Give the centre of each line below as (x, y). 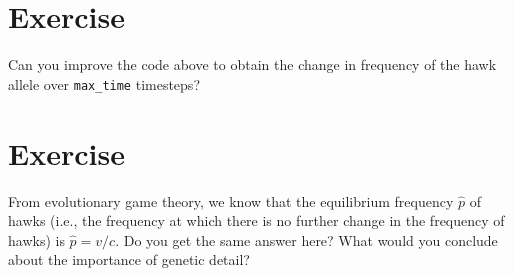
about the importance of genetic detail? (129, 259)
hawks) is (36, 239)
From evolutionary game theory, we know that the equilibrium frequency (231, 200)
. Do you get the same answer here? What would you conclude (306, 239)
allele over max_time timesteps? (104, 83)
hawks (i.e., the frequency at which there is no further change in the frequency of (256, 220)
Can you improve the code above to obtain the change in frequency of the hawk (252, 64)
